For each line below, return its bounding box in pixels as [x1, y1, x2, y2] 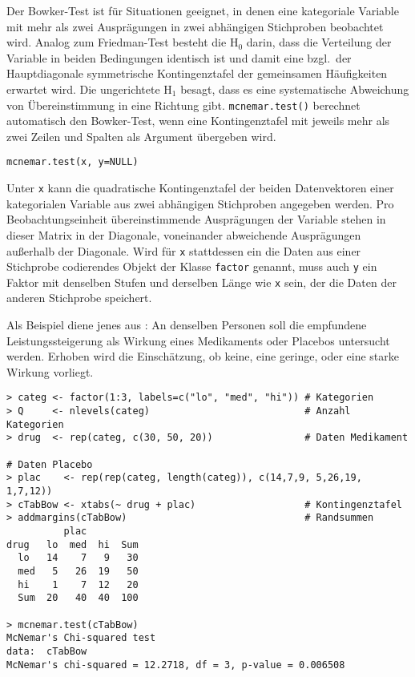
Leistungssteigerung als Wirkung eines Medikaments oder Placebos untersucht [6, 332, 390, 349]
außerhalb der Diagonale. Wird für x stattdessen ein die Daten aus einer [6, 242, 361, 259]
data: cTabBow [6, 645, 87, 657]
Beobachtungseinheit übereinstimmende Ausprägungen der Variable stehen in [6, 211, 386, 228]
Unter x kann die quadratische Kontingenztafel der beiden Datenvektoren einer [6, 179, 394, 196]
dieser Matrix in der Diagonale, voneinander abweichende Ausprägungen [6, 226, 361, 243]
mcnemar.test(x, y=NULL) [6, 156, 139, 168]
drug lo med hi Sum [6, 538, 139, 550]
